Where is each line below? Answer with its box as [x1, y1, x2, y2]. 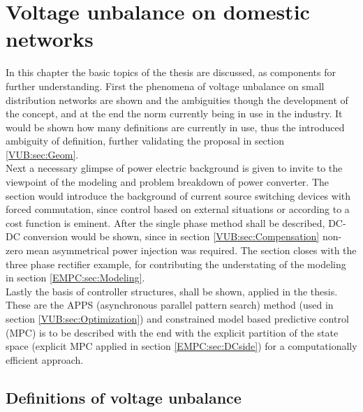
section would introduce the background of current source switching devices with [6, 188, 351, 203]
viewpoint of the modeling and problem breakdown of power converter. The [6, 175, 329, 189]
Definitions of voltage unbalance [6, 386, 242, 408]
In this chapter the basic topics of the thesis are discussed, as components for [6, 65, 336, 80]
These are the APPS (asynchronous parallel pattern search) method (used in [6, 297, 334, 312]
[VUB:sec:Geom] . [6, 147, 79, 161]
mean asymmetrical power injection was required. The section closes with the [26, 243, 357, 258]
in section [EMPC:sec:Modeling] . [6, 270, 145, 285]
